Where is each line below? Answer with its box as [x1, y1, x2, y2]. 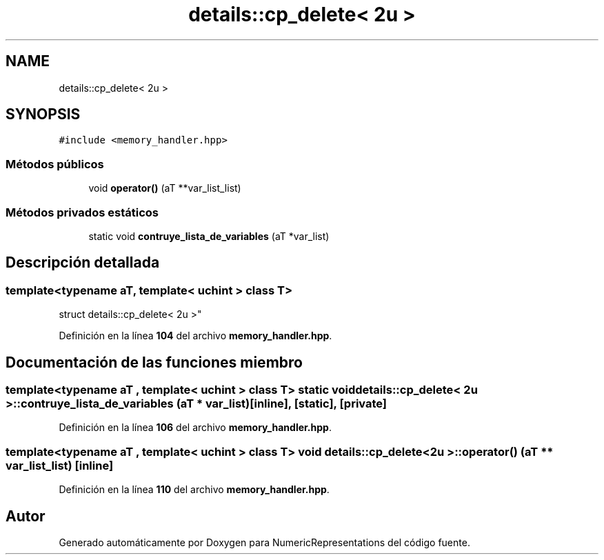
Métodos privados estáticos [6, 205, 159, 219]
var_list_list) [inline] [6, 458, 114, 472]
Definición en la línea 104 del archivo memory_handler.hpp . [59, 330, 332, 342]
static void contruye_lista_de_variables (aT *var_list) [88, 230, 330, 242]
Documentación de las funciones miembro [6, 353, 303, 371]
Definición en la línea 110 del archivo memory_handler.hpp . [59, 483, 330, 496]
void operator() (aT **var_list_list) [88, 182, 241, 194]
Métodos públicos [6, 157, 104, 171]
